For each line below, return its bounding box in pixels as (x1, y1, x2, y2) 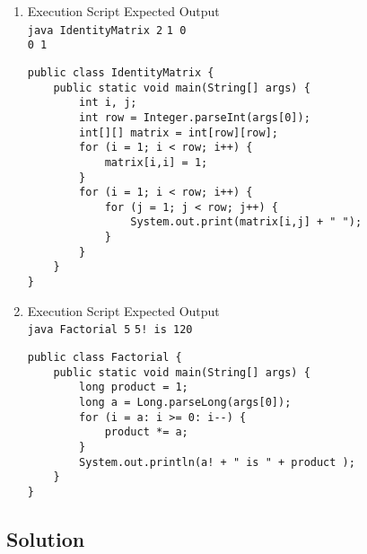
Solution (6, 524, 85, 552)
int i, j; (79, 96, 137, 110)
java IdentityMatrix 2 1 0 (27, 23, 187, 37)
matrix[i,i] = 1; (104, 155, 208, 169)
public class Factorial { (27, 351, 182, 364)
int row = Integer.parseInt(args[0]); (79, 110, 310, 124)
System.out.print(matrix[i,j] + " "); (130, 215, 363, 229)
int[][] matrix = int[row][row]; (79, 126, 278, 139)
